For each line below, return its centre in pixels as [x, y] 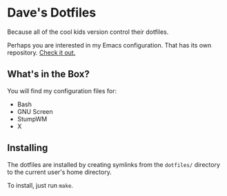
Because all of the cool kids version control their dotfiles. [88, 32]
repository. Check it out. [41, 52]
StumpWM [32, 119]
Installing [28, 148]
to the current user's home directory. [59, 172]
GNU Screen [35, 111]
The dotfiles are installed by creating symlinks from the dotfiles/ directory [114, 164]
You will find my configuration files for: [62, 90]
